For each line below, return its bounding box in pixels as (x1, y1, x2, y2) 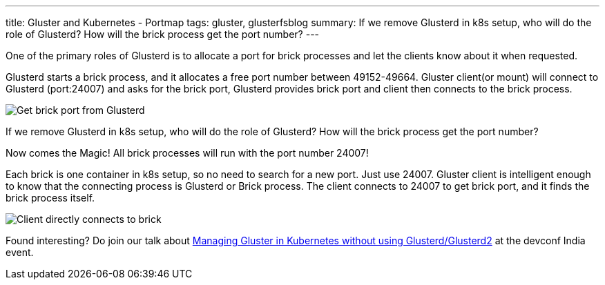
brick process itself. (6, 192, 95, 204)
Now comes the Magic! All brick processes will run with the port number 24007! (6, 147, 369, 159)
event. (6, 246, 34, 258)
